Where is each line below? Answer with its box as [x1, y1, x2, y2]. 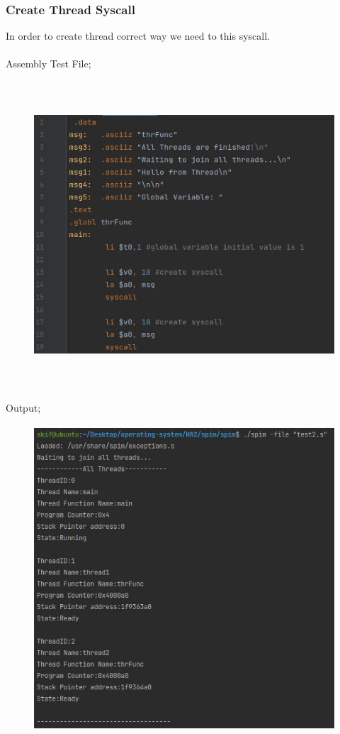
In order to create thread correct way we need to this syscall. [6, 28, 270, 43]
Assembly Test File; [6, 56, 91, 71]
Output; [6, 400, 41, 415]
